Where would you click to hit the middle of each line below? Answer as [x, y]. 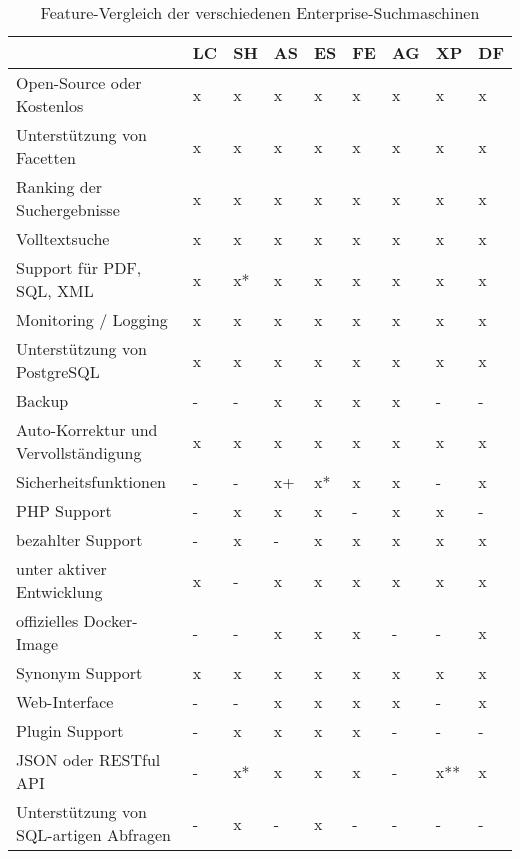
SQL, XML [55, 290]
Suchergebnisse [68, 209]
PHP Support [64, 510]
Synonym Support [79, 672]
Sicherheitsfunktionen [91, 481]
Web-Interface [65, 701]
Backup [42, 400]
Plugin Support [70, 730]
